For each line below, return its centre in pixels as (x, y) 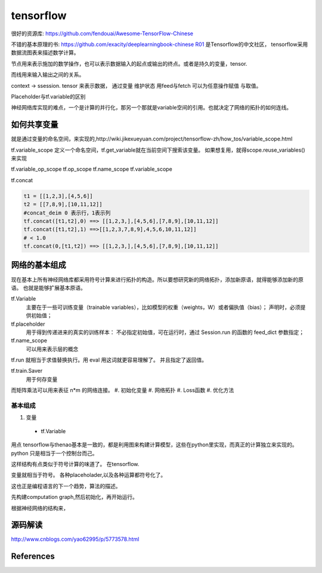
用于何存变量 (42, 379)
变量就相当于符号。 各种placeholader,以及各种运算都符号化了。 (89, 475)
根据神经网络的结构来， (40, 508)
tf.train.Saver (27, 371)
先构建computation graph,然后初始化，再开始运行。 (75, 497)
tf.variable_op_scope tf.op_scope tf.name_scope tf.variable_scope (92, 169)
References (33, 557)
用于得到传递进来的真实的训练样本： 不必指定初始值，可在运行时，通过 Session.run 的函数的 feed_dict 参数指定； (165, 332)
